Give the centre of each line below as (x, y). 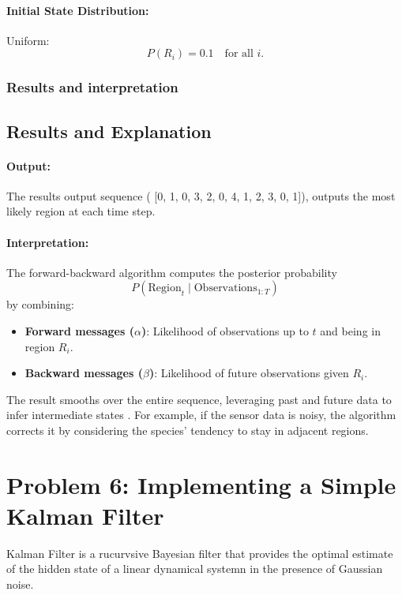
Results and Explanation (109, 131)
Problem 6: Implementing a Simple (201, 484)
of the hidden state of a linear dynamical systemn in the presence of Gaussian (195, 569)
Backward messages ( (84, 373)
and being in (350, 330)
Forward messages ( (79, 330)
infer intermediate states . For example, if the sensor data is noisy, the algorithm (201, 415)
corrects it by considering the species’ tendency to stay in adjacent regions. (188, 430)
